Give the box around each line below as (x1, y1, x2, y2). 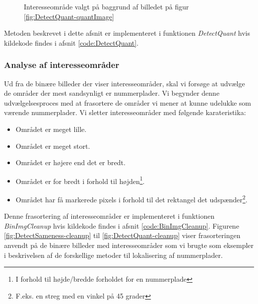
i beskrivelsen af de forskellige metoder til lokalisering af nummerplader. (4, 249, 223, 260)
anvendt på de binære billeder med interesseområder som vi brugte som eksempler (4, 240, 254, 250)
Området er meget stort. (15, 140, 90, 151)
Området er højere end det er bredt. (15, 157, 126, 168)
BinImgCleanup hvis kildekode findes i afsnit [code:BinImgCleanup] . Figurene (4, 220, 239, 231)
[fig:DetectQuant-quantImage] (24, 11, 114, 21)
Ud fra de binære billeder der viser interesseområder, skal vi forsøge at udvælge (4, 78, 245, 88)
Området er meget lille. (15, 123, 87, 134)
